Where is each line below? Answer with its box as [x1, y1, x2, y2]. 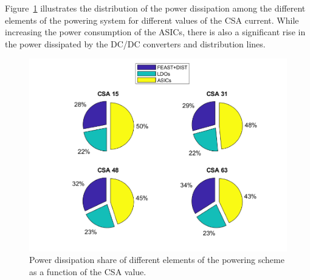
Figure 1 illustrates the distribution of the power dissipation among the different [5, 2, 306, 14]
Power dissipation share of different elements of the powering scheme [29, 253, 284, 266]
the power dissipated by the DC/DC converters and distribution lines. [5, 37, 266, 50]
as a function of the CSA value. [29, 265, 146, 278]
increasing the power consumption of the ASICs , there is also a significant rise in [5, 26, 306, 38]
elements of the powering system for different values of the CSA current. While [5, 13, 299, 26]
